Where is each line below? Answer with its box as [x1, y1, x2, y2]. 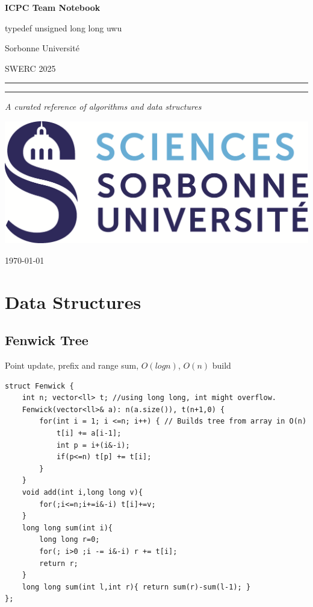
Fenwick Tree [5, 331, 88, 349]
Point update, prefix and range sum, [5, 359, 139, 372]
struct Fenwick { [5, 381, 74, 390]
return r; [39, 559, 78, 568]
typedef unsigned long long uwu [5, 21, 122, 34]
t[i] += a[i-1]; [56, 428, 122, 437]
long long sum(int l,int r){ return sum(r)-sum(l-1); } [22, 582, 251, 591]
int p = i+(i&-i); [56, 440, 130, 450]
